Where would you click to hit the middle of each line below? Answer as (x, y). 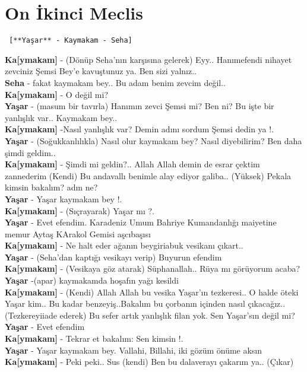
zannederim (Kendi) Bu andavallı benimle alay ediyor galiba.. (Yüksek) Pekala (148, 175)
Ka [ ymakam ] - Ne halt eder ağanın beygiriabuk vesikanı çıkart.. (124, 245)
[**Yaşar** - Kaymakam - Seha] (71, 41)
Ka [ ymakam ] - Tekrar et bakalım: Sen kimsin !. (94, 338)
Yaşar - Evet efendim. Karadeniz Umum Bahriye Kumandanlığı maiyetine (141, 222)
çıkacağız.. (267, 303)
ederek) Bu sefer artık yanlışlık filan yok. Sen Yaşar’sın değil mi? (177, 315)
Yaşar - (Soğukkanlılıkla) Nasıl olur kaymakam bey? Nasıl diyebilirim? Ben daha (153, 140)
